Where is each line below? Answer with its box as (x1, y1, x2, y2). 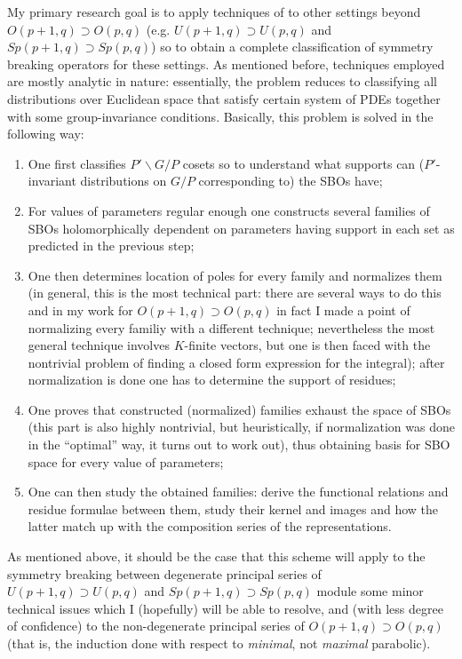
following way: (7, 124, 84, 143)
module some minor (316, 582, 424, 600)
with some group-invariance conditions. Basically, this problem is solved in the (7, 107, 434, 125)
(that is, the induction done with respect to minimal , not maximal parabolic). (7, 634, 431, 652)
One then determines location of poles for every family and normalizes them (28, 266, 442, 284)
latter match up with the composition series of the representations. (28, 517, 392, 536)
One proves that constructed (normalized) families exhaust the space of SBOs (28, 400, 451, 418)
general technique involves (28, 336, 170, 354)
